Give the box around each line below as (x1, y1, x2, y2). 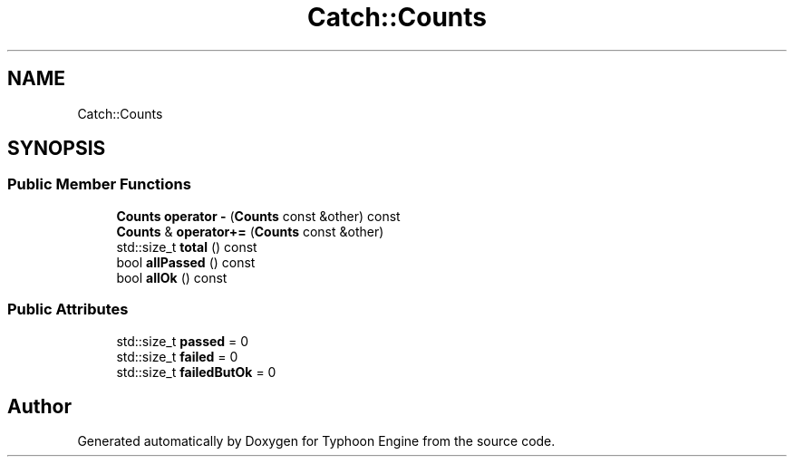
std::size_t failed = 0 (116, 348, 238, 364)
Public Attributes (7, 300, 129, 319)
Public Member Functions (7, 175, 191, 194)
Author (7, 394, 72, 418)
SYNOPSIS (7, 137, 106, 160)
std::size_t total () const (116, 238, 257, 255)
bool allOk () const (116, 269, 228, 285)
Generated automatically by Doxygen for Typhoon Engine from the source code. (77, 433, 556, 449)
